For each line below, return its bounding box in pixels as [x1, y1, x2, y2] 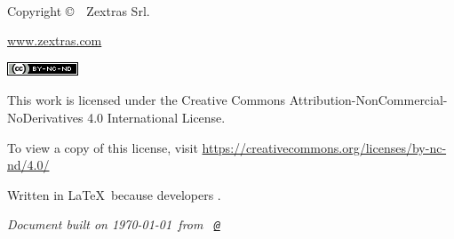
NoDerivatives [7, 108, 84, 126]
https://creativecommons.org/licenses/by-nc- [202, 138, 447, 156]
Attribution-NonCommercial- [289, 91, 448, 109]
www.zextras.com [7, 31, 102, 50]
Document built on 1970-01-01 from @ [7, 215, 220, 234]
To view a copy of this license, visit [7, 138, 198, 156]
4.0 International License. [87, 108, 226, 126]
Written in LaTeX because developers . [7, 185, 221, 203]
